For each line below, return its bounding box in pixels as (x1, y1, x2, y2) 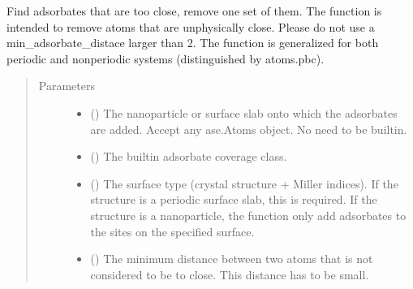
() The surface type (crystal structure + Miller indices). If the (90, 175, 398, 192)
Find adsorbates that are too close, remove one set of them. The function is (6, 2, 382, 19)
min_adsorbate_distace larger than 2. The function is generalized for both (6, 34, 379, 51)
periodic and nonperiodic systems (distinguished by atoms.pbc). (6, 50, 325, 67)
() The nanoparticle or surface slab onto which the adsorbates (90, 104, 398, 121)
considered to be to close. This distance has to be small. (90, 265, 369, 283)
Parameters (38, 77, 95, 94)
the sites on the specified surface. (90, 222, 255, 239)
